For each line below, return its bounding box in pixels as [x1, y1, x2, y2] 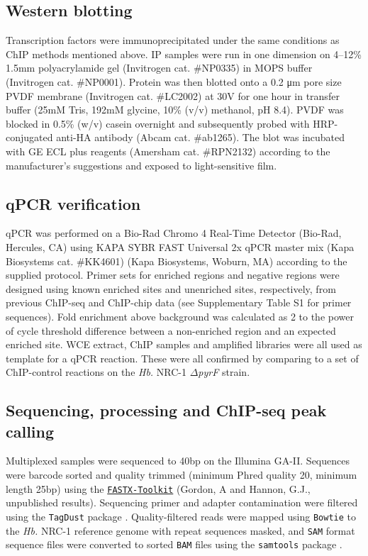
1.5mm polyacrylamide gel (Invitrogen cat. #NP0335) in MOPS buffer [6, 60, 313, 75]
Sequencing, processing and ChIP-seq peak [6, 399, 327, 421]
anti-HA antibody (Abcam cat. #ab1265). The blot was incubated [56, 130, 345, 145]
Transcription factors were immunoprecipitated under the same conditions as [6, 33, 340, 48]
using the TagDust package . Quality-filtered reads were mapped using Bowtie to [6, 508, 356, 523]
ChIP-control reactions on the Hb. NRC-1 [6, 365, 187, 379]
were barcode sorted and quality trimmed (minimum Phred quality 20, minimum [6, 467, 357, 482]
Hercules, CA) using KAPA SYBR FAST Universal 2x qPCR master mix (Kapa [6, 239, 355, 254]
